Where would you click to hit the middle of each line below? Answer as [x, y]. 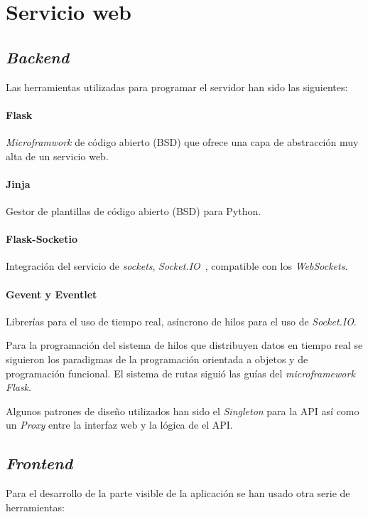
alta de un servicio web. [57, 156]
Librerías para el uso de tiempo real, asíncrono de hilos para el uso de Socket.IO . [181, 321]
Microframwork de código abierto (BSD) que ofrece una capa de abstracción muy [182, 141]
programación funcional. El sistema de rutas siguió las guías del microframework [180, 373]
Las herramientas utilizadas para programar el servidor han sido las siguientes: [177, 87]
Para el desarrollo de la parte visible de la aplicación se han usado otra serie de [178, 493]
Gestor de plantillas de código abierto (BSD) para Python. [134, 210]
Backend [38, 57]
